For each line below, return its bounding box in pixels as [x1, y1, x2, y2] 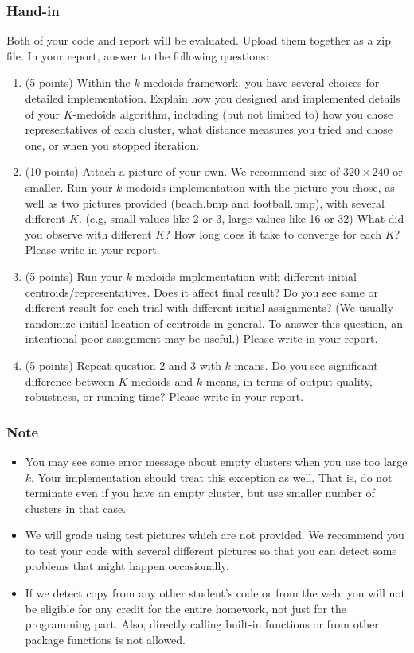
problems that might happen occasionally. [25, 558, 229, 574]
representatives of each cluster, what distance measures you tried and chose [25, 121, 393, 138]
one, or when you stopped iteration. [25, 136, 200, 153]
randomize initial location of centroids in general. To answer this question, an [25, 314, 403, 331]
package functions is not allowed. [25, 631, 186, 647]
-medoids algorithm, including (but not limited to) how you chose [72, 105, 393, 122]
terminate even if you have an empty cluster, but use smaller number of [25, 484, 375, 501]
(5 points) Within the [25, 74, 131, 91]
